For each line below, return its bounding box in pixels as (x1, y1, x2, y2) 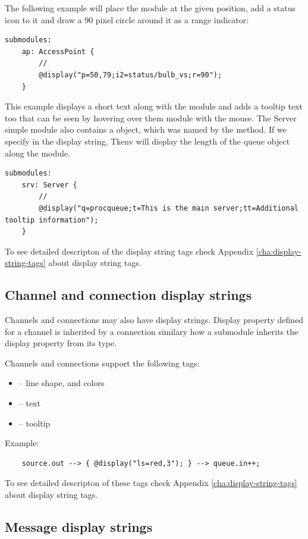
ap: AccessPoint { (21, 47, 95, 56)
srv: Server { (21, 180, 77, 189)
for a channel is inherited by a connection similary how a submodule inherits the (5, 325, 298, 337)
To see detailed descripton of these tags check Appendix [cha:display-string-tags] (5, 477, 297, 489)
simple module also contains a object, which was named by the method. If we (5, 123, 287, 136)
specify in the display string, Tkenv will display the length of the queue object (5, 134, 290, 147)
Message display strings (5, 518, 153, 535)
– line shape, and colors (18, 377, 105, 389)
